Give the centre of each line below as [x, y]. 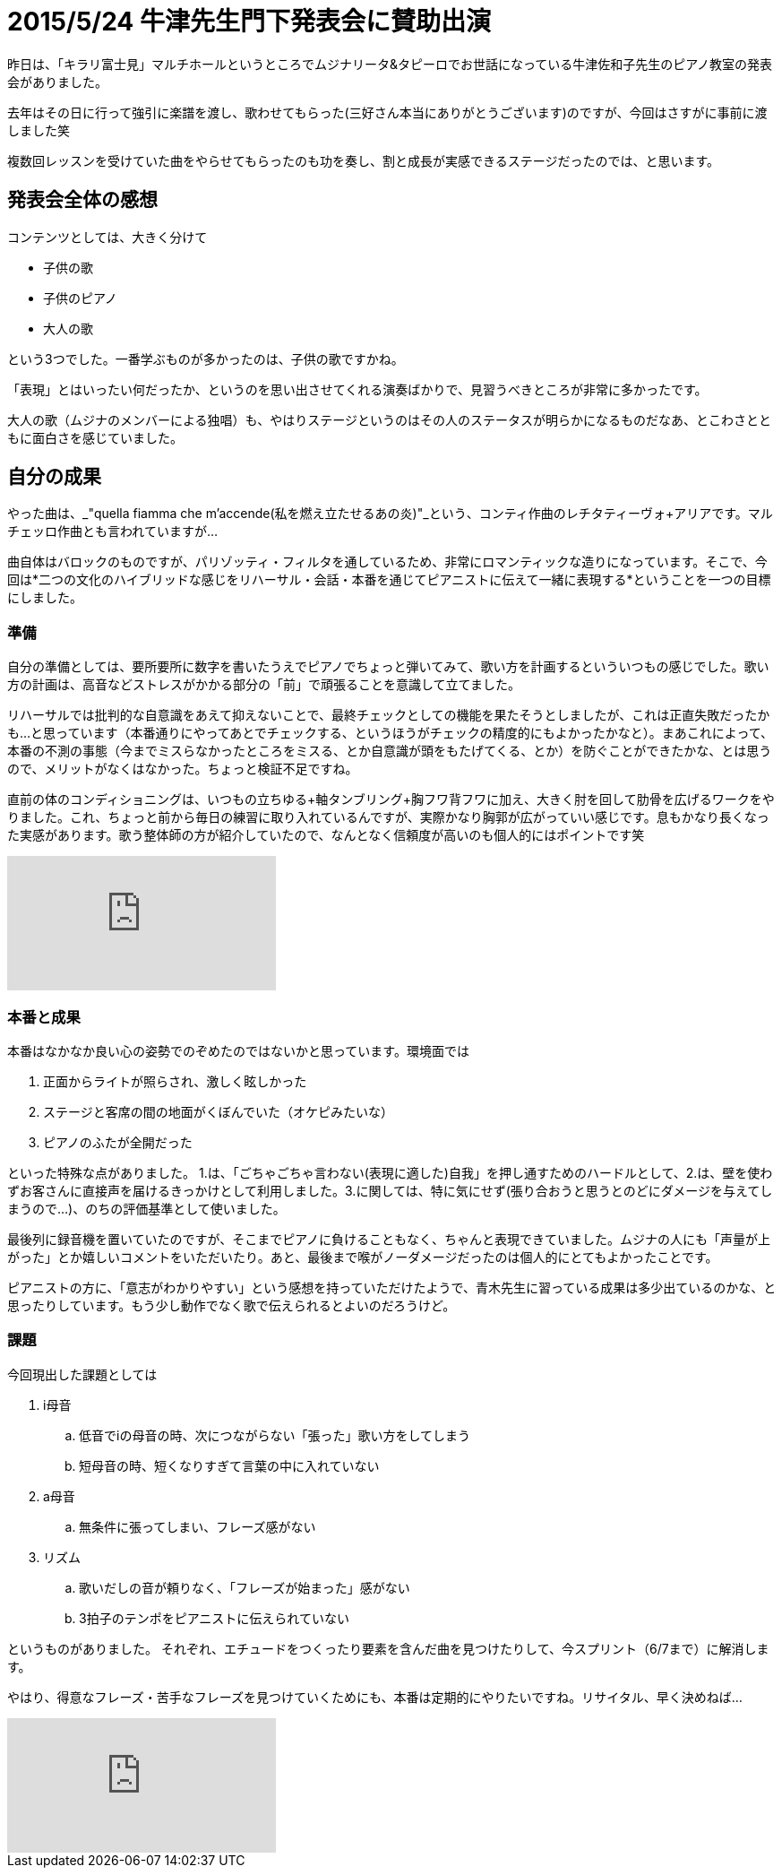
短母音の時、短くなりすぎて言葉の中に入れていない [229, 1465]
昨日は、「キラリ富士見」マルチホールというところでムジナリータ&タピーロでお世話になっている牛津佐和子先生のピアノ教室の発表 [390, 64]
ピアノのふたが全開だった [118, 1142]
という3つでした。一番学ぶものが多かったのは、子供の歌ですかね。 [206, 359]
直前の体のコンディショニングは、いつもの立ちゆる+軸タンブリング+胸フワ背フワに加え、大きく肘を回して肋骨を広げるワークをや [391, 799]
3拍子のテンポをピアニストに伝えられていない [214, 1618]
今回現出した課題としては [82, 1374]
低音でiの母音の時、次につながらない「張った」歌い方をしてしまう [275, 1435]
